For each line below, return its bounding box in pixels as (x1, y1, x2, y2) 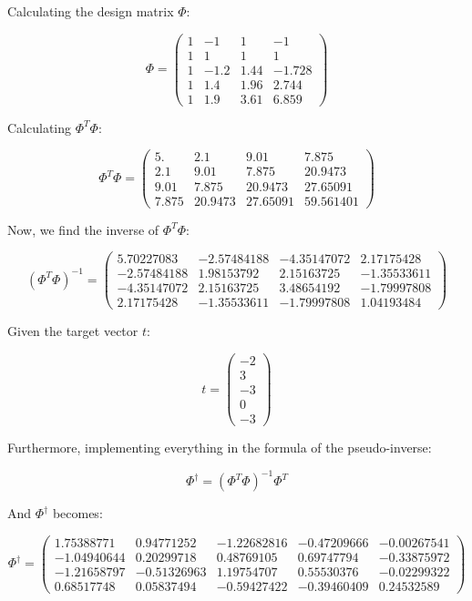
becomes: (52, 504, 103, 523)
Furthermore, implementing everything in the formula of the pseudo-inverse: (7, 438, 432, 457)
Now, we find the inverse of (7, 219, 159, 239)
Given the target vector (7, 321, 139, 341)
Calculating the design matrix (7, 2, 174, 20)
